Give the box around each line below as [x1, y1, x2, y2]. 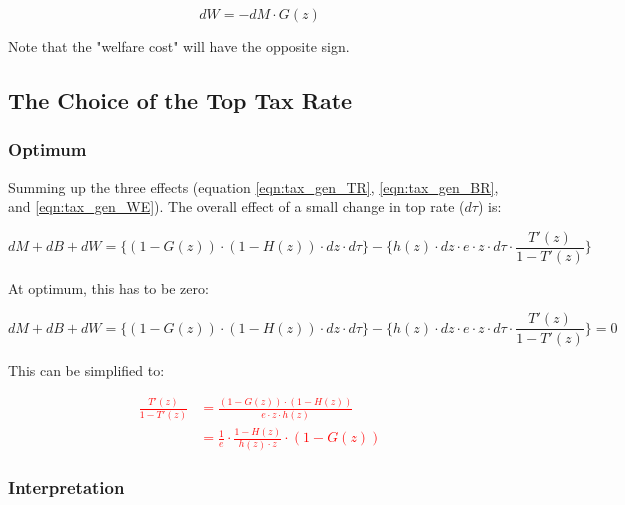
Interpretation [8, 475, 125, 500]
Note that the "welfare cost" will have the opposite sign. [8, 36, 350, 56]
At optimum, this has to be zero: [8, 277, 209, 298]
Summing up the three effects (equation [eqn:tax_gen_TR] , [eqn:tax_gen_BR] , [8, 176, 499, 197]
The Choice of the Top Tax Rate [8, 84, 353, 115]
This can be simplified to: [8, 359, 165, 380]
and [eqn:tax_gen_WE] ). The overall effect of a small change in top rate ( [8, 196, 465, 217]
